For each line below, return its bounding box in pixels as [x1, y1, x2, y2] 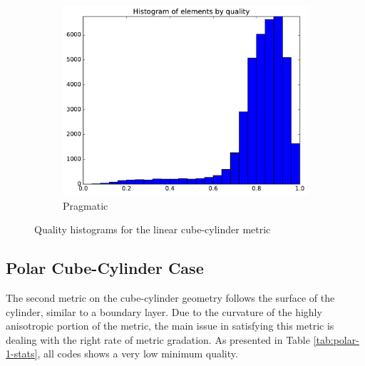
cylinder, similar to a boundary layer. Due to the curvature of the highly [6, 304, 322, 319]
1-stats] [6, 346, 38, 361]
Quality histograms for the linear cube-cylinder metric [34, 222, 271, 237]
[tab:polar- [313, 332, 359, 347]
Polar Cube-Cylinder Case [6, 257, 204, 279]
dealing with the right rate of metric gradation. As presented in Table [6, 332, 310, 347]
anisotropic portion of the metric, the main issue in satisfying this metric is [6, 318, 334, 333]
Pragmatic [63, 198, 108, 213]
